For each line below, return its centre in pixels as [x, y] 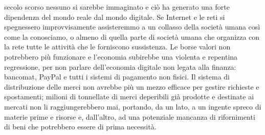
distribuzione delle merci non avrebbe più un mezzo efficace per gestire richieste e [132, 86]
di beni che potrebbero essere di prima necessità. [80, 127]
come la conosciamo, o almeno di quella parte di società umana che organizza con [132, 36]
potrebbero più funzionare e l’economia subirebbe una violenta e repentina [121, 56]
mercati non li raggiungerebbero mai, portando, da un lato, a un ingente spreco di [133, 106]
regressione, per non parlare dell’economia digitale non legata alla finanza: [120, 66]
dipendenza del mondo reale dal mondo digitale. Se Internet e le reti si [115, 17]
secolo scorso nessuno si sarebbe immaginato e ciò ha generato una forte [117, 7]
